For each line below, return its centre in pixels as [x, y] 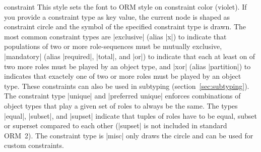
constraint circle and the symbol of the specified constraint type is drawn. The [125, 27]
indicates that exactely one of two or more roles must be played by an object [123, 76]
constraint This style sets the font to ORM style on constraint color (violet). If [125, 7]
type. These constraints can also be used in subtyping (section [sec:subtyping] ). [127, 86]
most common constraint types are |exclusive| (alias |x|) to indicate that [115, 36]
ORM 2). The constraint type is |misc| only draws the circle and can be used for [129, 135]
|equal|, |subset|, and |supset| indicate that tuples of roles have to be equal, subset [130, 115]
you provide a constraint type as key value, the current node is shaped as [117, 16]
